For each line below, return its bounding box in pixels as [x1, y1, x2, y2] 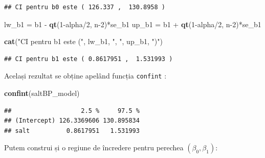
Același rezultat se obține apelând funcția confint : [4, 70, 167, 81]
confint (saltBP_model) [4, 88, 80, 98]
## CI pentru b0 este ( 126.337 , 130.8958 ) [4, 4, 165, 11]
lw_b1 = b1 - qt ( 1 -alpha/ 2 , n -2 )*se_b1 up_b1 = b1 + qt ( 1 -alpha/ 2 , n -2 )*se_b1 [4, 18, 261, 29]
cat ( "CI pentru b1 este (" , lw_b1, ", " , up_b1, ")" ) [4, 36, 163, 47]
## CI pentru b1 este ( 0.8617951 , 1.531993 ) [4, 55, 173, 63]
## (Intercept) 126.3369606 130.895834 [4, 117, 140, 125]
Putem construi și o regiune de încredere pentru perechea [4, 142, 184, 153]
